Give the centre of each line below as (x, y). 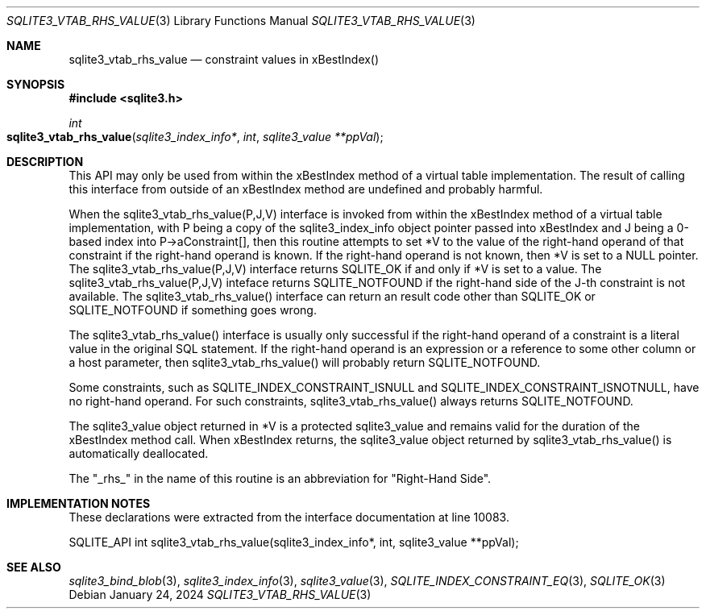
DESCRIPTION (45, 162)
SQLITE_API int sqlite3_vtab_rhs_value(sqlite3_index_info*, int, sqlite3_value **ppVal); (294, 542)
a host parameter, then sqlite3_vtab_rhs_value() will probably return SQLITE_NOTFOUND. (305, 362)
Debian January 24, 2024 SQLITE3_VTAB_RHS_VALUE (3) (220, 594)
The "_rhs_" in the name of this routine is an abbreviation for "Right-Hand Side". (280, 478)
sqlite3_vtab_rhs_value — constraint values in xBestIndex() (224, 59)
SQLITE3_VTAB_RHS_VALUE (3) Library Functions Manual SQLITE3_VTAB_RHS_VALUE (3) (241, 21)
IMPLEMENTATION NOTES (79, 503)
